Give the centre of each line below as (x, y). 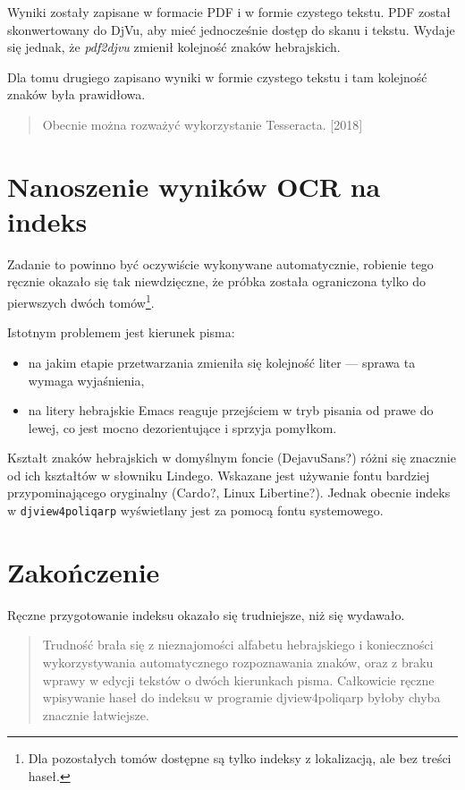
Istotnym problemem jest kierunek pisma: (121, 332)
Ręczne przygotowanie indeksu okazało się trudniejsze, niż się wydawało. (206, 614)
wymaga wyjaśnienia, (86, 380)
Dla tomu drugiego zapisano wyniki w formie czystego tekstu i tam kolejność (217, 76)
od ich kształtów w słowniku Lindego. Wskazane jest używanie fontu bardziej (219, 475)
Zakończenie (84, 571)
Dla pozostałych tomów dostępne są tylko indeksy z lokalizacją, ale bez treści (240, 758)
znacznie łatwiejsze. (96, 714)
